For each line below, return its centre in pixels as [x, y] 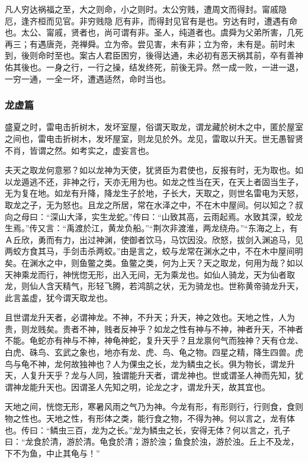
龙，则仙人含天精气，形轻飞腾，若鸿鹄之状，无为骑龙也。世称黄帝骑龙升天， [154, 286]
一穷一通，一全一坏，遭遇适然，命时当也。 [88, 78]
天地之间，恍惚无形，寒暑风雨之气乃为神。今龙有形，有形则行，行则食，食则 [154, 407]
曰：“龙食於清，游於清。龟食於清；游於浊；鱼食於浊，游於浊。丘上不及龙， [152, 441]
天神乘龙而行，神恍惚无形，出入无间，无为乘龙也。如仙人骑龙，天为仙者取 [150, 274]
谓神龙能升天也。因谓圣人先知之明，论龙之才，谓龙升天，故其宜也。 [137, 386]
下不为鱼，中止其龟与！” [52, 453]
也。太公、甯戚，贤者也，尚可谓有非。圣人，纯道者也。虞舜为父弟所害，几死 [154, 32]
